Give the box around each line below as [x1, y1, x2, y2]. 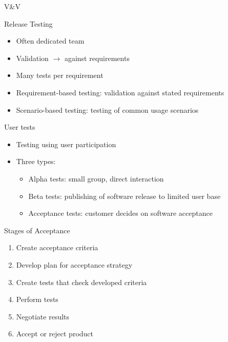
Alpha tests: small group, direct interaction [28, 173, 164, 184]
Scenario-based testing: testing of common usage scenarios [16, 104, 199, 115]
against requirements [64, 52, 130, 63]
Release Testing [4, 18, 53, 29]
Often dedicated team [16, 35, 85, 46]
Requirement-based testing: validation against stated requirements [16, 87, 224, 97]
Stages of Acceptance [4, 225, 70, 235]
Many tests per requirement [16, 70, 103, 81]
